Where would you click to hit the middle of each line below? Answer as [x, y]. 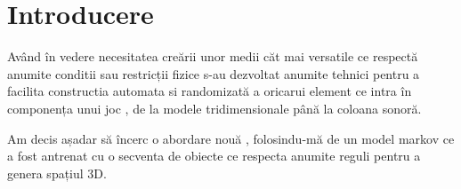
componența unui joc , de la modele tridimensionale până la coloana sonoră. [214, 108]
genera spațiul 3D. [57, 173]
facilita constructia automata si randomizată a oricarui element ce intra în [210, 91]
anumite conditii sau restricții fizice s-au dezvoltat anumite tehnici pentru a [214, 73]
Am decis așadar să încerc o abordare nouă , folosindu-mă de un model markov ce [231, 138]
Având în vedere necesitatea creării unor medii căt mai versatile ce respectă [213, 56]
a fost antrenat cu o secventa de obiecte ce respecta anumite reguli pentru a [214, 156]
